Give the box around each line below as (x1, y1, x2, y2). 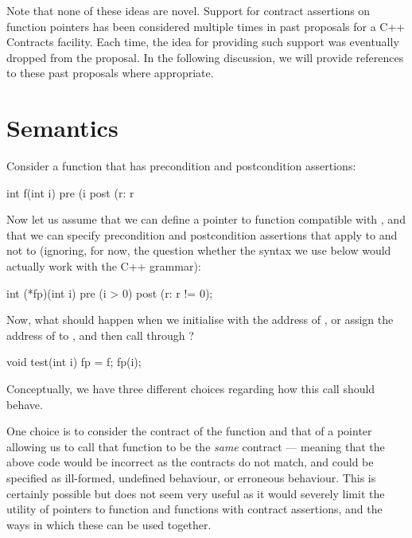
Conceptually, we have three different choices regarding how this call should (6, 380, 375, 397)
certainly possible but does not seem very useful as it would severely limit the (6, 485, 385, 501)
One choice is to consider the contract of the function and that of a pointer (6, 423, 372, 439)
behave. (6, 396, 43, 412)
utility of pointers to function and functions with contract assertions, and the (6, 501, 383, 517)
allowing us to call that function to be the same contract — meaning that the (6, 438, 385, 454)
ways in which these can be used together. (6, 516, 212, 532)
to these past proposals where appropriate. (6, 64, 214, 81)
